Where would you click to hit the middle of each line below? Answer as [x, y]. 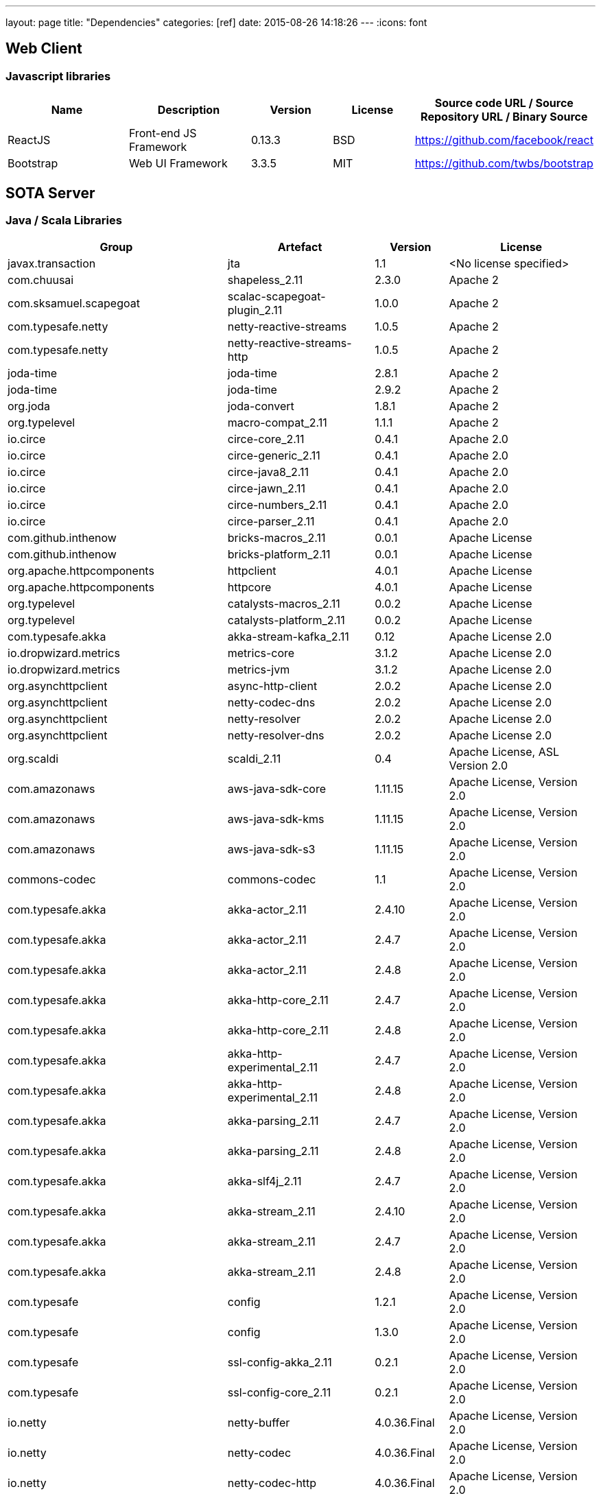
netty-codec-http [272, 1483]
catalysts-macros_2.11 [284, 604]
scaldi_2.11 [254, 759]
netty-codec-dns [271, 703]
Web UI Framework [178, 164]
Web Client [44, 49]
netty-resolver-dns [276, 736]
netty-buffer [259, 1423]
